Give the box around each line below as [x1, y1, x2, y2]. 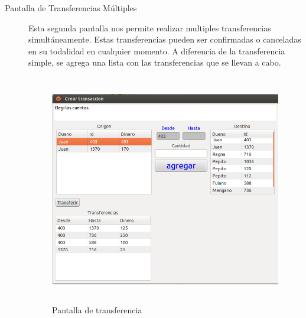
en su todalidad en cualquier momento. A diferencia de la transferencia [28, 44, 285, 57]
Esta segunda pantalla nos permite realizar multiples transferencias [28, 21, 271, 34]
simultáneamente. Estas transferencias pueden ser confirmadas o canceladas [28, 33, 301, 46]
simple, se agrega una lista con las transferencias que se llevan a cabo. [28, 56, 281, 69]
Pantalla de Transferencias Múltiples [5, 2, 137, 14]
